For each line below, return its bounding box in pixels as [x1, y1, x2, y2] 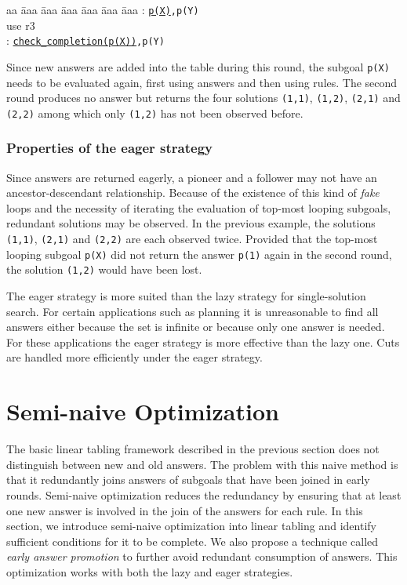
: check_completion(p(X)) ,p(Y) [6, 32, 165, 49]
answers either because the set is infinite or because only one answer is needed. [6, 318, 385, 335]
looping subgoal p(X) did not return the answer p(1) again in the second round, [6, 245, 392, 262]
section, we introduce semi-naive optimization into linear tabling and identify [6, 518, 376, 534]
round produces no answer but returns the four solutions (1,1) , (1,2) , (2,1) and [6, 89, 401, 106]
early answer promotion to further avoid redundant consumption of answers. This [6, 548, 398, 565]
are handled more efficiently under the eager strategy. [6, 349, 263, 365]
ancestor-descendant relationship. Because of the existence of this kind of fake [6, 184, 380, 201]
